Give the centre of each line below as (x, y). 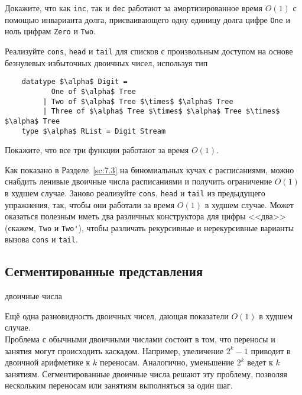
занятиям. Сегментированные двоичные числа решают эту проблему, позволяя (146, 373)
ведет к (260, 362)
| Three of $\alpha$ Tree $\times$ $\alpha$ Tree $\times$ (161, 111)
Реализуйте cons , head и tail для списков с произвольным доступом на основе (149, 51)
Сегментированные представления (104, 271)
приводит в (271, 350)
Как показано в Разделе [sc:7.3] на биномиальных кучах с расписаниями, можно (150, 169)
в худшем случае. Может (249, 204)
